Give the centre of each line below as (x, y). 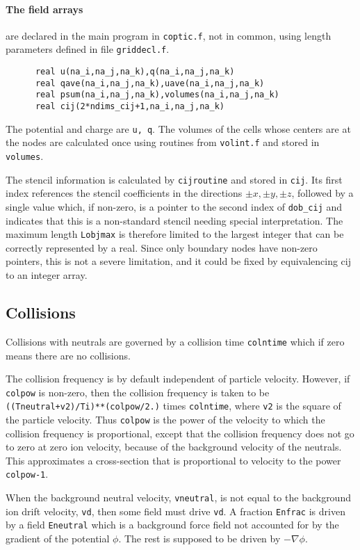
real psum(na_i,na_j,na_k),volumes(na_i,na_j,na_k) (157, 95)
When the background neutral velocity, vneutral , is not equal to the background (178, 498)
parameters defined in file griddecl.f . (88, 49)
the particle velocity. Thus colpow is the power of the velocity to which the (165, 419)
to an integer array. (47, 275)
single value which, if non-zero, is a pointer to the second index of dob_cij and (174, 206)
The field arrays (44, 9)
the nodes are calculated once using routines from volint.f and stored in (163, 142)
